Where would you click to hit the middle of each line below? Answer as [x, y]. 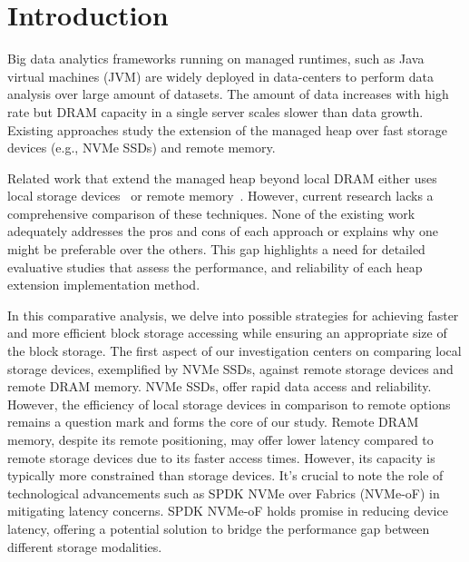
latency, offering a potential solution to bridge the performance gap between [219, 528]
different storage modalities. [85, 546]
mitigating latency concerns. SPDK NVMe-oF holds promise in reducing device [228, 511]
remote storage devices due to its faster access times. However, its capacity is [221, 457]
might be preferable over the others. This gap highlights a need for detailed [216, 249]
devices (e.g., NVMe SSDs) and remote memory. [142, 148]
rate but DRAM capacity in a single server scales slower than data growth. [215, 111]
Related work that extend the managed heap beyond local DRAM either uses [222, 177]
